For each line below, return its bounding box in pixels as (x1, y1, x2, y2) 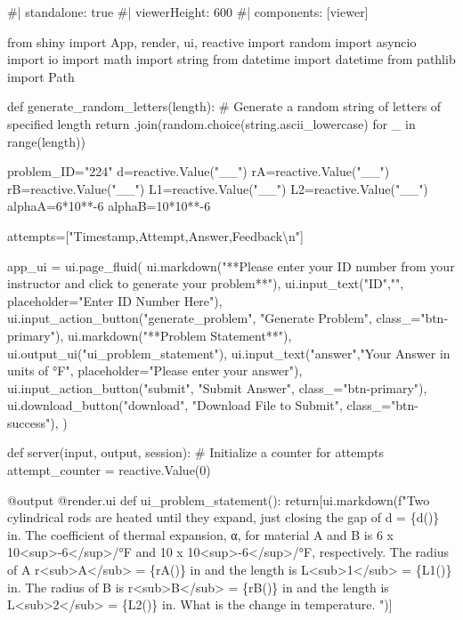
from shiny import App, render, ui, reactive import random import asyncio (7, 32, 417, 51)
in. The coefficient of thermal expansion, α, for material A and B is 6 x (7, 525, 394, 544)
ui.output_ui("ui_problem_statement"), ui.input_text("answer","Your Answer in (7, 343, 451, 362)
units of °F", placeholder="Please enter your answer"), (7, 361, 303, 380)
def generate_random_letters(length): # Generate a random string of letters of (7, 97, 442, 116)
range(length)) (7, 132, 85, 150)
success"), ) (7, 413, 68, 431)
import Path (7, 67, 75, 85)
